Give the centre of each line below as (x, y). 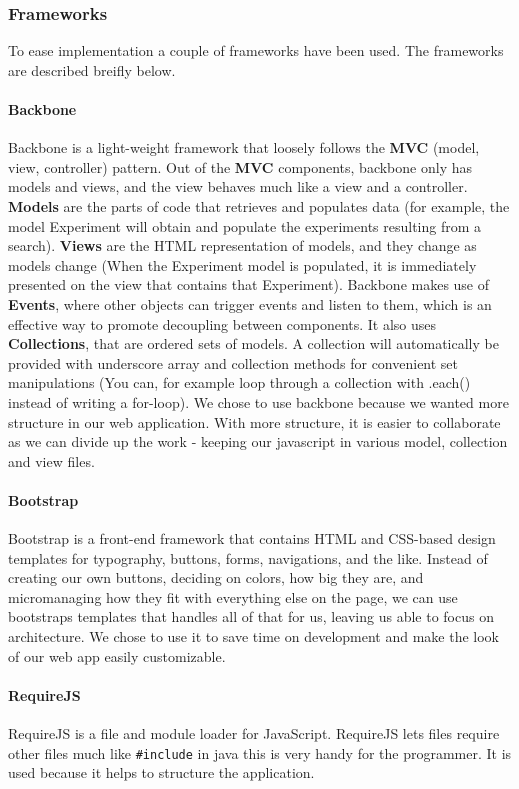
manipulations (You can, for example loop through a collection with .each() (239, 382)
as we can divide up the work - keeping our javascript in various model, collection (258, 441)
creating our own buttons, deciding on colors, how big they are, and (216, 577)
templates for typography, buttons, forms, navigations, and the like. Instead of (248, 557)
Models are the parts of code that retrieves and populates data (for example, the (259, 205)
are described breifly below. (92, 69)
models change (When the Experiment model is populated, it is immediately (242, 264)
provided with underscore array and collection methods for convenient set (233, 362)
